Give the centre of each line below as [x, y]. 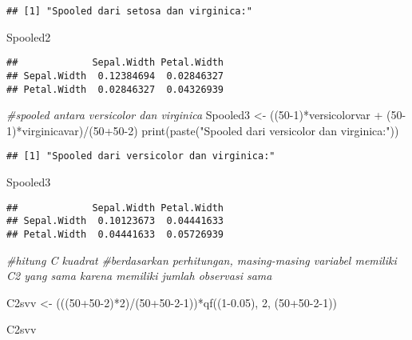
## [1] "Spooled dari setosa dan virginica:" [129, 11]
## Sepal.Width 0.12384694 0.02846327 [115, 76]
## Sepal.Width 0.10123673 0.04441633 [115, 221]
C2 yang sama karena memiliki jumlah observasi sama [139, 276]
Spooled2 [29, 36]
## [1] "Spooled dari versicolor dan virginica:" [141, 156]
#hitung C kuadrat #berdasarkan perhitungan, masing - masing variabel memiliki [202, 260]
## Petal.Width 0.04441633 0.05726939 [115, 234]
